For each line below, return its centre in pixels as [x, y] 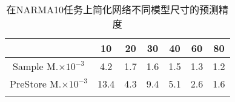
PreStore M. [36, 84]
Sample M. [36, 66]
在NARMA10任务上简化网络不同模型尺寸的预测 [113, 9]
